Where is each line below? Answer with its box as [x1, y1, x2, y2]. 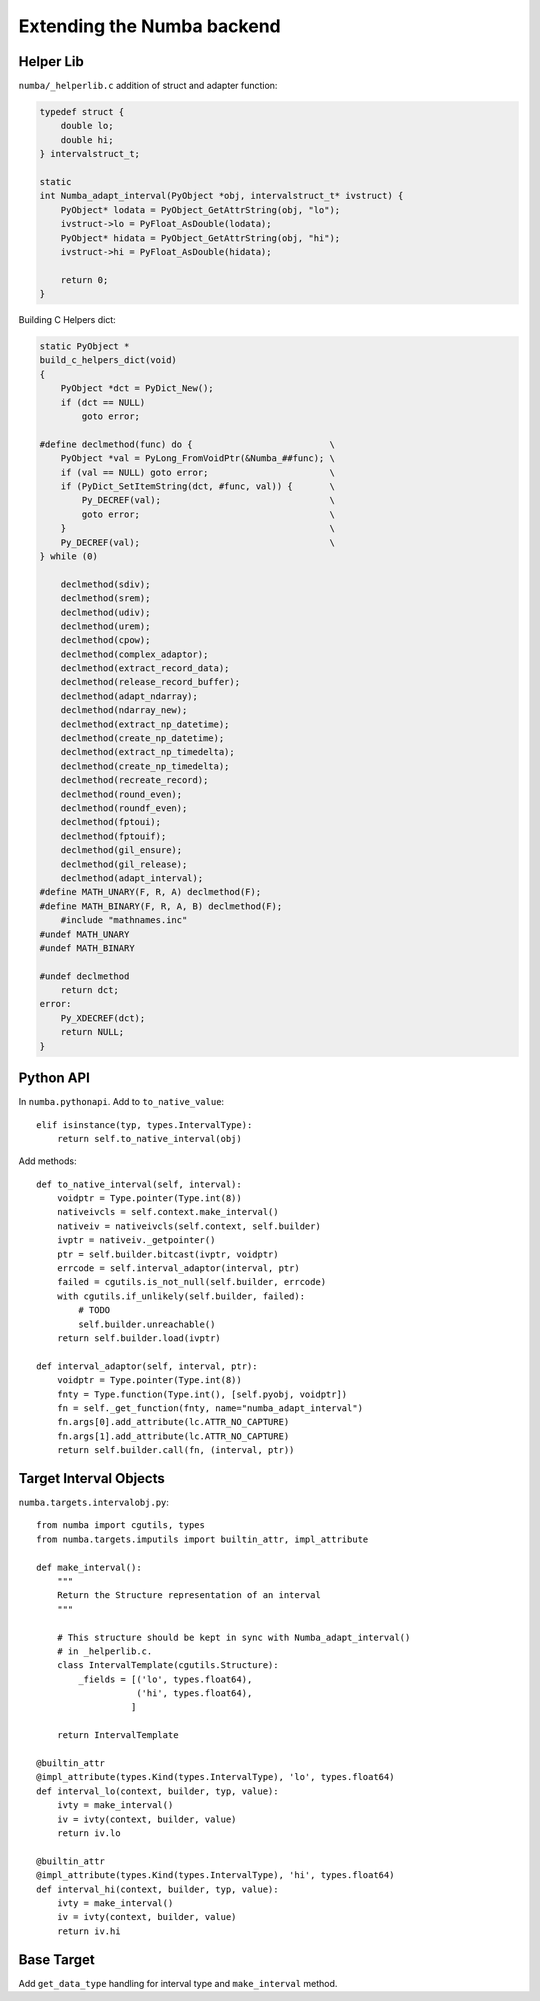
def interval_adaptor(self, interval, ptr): [36, 1360, 259, 1372]
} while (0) [39, 550, 99, 562]
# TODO [78, 1305, 111, 1316]
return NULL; [60, 1026, 125, 1038]
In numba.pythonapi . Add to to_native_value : [18, 1096, 225, 1108]
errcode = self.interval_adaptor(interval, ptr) [56, 1263, 300, 1274]
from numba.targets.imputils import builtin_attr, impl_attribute [36, 1533, 369, 1545]
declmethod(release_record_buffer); [60, 676, 240, 688]
